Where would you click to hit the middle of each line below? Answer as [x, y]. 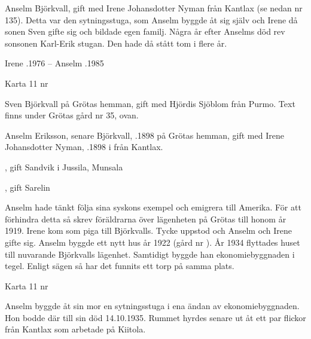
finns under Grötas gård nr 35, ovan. [72, 115]
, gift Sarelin [28, 187]
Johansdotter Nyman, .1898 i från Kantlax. [84, 147]
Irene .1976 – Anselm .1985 [54, 63]
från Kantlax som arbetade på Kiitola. [75, 329]
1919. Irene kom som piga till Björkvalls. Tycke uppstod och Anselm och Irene [149, 230]
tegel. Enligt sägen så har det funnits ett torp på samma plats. [120, 266]
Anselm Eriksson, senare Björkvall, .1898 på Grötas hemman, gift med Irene [144, 135]
